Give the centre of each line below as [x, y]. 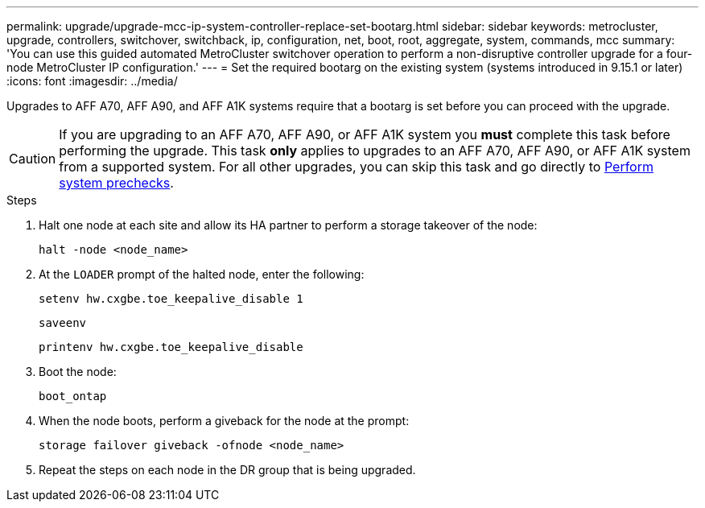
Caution [33, 159]
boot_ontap [73, 396]
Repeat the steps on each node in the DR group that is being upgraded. [227, 470]
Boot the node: [78, 372]
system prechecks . [116, 183]
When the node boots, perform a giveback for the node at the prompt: [224, 421]
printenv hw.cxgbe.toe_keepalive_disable [171, 347]
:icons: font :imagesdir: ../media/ [92, 81]
